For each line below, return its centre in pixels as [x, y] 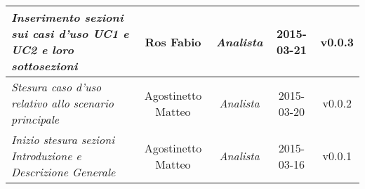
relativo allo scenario [63, 103]
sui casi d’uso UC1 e [70, 33]
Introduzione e [46, 156]
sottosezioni [45, 66]
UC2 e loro [42, 50]
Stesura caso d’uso [57, 87]
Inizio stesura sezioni [63, 139]
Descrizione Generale [64, 172]
